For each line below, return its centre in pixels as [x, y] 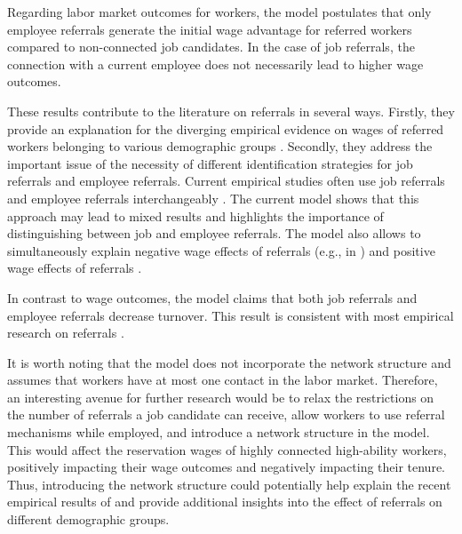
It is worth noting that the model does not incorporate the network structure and [229, 362]
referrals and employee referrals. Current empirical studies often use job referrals [226, 181]
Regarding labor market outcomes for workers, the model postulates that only [219, 12]
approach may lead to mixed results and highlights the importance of [195, 215]
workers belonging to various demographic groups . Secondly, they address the [220, 146]
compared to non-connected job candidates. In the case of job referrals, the [211, 47]
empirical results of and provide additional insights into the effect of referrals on [225, 502]
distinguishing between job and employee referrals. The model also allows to [214, 233]
